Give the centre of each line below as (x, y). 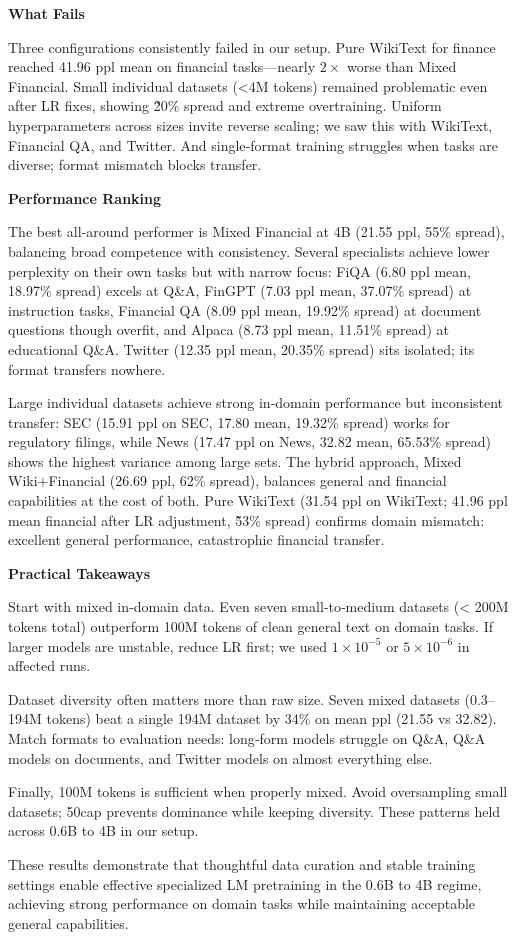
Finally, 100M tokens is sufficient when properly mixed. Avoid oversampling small (258, 791)
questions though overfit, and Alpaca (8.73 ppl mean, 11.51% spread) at (228, 329)
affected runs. (49, 665)
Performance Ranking (85, 197)
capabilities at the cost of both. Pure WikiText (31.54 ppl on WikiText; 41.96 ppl (258, 500)
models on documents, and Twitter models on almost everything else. (220, 757)
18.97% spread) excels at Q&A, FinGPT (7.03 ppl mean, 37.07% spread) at (240, 290)
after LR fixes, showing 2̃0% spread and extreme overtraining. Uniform (225, 105)
